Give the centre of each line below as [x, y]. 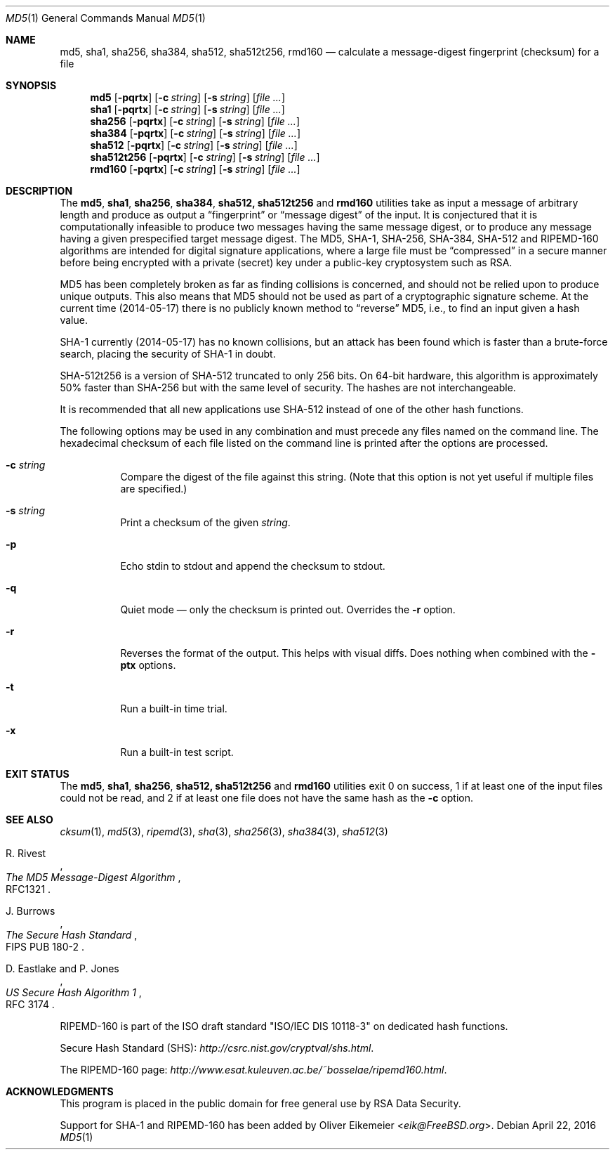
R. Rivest [26, 853]
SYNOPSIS [31, 85]
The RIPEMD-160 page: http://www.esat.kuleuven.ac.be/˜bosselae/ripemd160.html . [253, 1070]
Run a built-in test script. [177, 752]
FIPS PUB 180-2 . [45, 947]
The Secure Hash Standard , [72, 935]
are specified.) [154, 489]
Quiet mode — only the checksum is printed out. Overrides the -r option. [288, 609]
